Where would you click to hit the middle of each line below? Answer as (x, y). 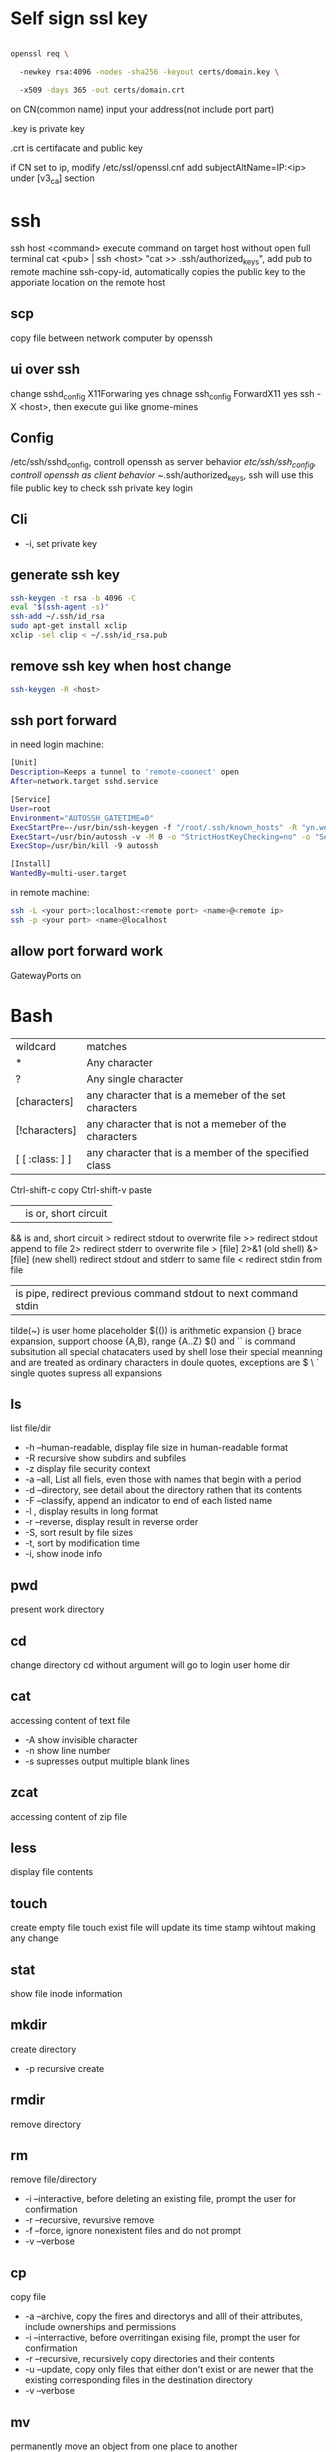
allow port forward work (86, 951)
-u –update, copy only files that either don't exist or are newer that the (169, 2369)
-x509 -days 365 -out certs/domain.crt (102, 90)
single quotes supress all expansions (86, 1373)
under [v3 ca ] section (52, 179)
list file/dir (31, 1428)
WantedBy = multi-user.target (69, 873)
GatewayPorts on (46, 975)
